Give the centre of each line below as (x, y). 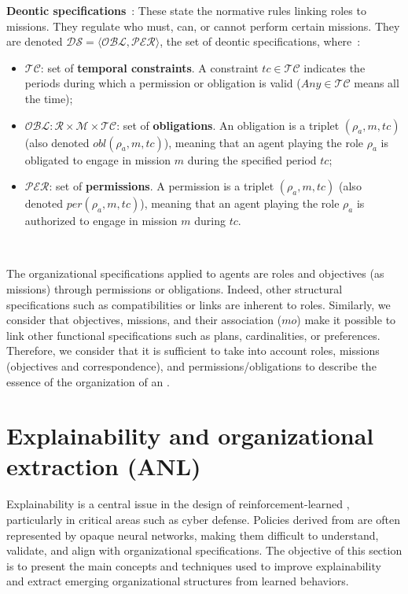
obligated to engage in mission (98, 159)
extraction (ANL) (104, 466)
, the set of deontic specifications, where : (260, 41)
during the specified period (252, 159)
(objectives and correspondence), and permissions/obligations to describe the (191, 365)
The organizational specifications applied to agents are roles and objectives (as (195, 273)
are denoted (35, 41)
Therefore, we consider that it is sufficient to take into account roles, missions (193, 350)
